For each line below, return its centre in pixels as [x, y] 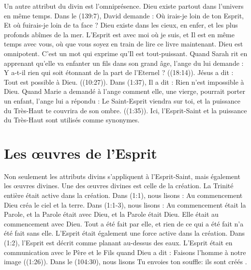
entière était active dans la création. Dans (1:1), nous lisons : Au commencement [123, 195]
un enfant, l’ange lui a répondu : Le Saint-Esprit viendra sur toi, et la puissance [122, 100]
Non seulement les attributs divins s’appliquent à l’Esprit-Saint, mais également [122, 176]
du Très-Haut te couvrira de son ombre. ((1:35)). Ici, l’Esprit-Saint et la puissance [125, 110]
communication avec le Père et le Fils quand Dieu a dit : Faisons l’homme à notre [125, 252]
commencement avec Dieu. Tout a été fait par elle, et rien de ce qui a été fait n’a [124, 223]
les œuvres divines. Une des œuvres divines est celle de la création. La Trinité [119, 186]
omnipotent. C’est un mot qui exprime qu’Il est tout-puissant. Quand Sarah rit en [126, 53]
